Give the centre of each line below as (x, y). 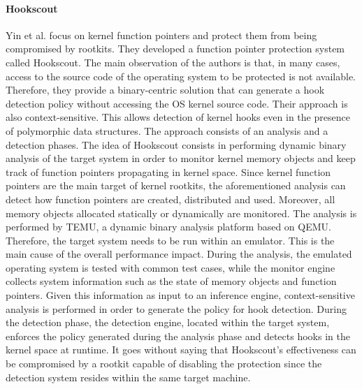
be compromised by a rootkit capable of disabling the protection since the (164, 364)
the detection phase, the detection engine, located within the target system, (168, 322)
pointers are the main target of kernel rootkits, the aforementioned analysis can (176, 185)
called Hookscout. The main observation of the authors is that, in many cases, (173, 62)
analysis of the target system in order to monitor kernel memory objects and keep (181, 158)
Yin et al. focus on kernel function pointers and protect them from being (161, 35)
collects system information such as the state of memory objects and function (171, 281)
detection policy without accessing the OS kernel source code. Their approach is (177, 103)
